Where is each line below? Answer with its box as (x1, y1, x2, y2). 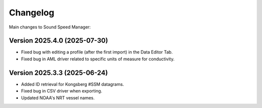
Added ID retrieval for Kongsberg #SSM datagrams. (21, 81, 124, 87)
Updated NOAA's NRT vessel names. (21, 94, 95, 101)
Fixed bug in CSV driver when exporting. (21, 88, 102, 94)
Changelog (9, 7, 54, 18)
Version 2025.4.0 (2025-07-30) (9, 37, 108, 45)
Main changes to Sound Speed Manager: (9, 24, 91, 30)
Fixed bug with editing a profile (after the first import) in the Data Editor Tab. (21, 49, 173, 55)
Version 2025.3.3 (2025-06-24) (9, 68, 108, 77)
